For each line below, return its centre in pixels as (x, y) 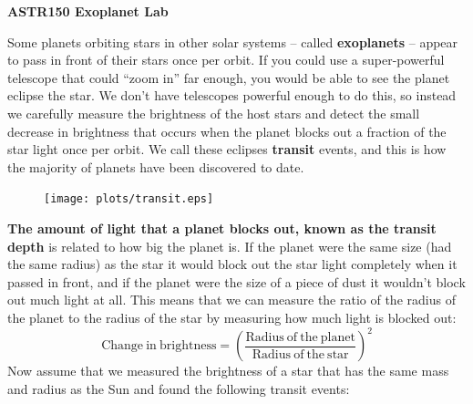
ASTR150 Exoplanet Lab (88, 11)
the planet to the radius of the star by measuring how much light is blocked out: (232, 317)
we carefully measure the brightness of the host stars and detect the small (214, 113)
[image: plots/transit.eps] (129, 199)
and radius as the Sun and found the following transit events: (179, 388)
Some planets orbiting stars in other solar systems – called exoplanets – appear (233, 41)
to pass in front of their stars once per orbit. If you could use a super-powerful (226, 60)
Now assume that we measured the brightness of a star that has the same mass (228, 371)
